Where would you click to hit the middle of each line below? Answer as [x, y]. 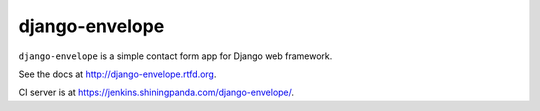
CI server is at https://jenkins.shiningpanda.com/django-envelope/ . [156, 92]
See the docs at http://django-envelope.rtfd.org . [117, 74]
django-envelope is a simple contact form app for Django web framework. [175, 56]
